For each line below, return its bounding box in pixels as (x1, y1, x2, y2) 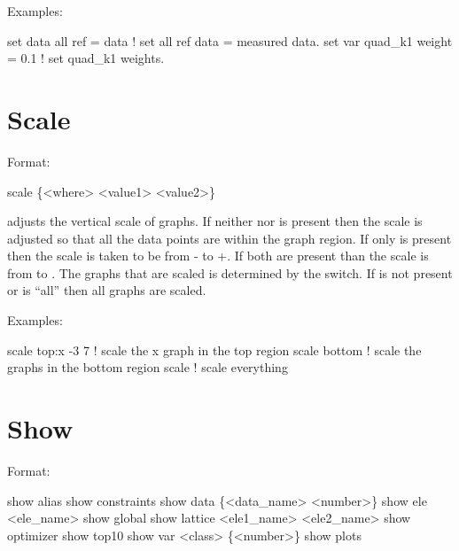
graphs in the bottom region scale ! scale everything (7, 358, 288, 376)
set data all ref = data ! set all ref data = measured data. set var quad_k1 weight (7, 31, 453, 50)
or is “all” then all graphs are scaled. (7, 281, 206, 299)
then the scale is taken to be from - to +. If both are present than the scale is (7, 246, 429, 265)
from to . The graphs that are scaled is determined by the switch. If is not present (7, 263, 453, 282)
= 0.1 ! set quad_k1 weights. (7, 49, 165, 67)
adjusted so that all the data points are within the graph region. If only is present (7, 229, 452, 247)
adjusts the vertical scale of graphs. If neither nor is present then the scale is (7, 212, 423, 230)
